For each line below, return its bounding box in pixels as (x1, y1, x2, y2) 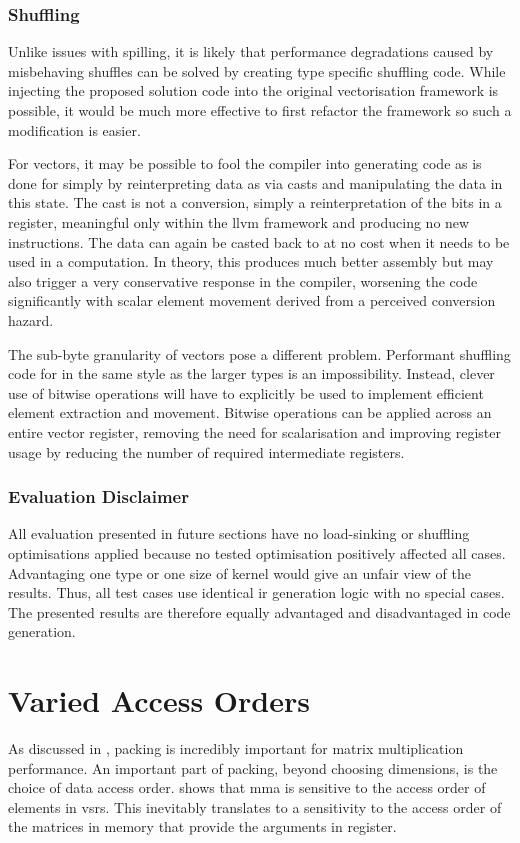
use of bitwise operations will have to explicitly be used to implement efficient (8, 382, 484, 403)
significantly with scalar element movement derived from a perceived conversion (8, 290, 496, 311)
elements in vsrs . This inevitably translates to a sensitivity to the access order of (8, 796, 502, 817)
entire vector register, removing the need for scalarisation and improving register (8, 421, 502, 442)
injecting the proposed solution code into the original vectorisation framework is (8, 80, 499, 101)
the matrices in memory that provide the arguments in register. (8, 816, 397, 837)
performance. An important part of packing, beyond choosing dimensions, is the (8, 757, 498, 778)
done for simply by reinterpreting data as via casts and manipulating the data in (8, 172, 503, 193)
